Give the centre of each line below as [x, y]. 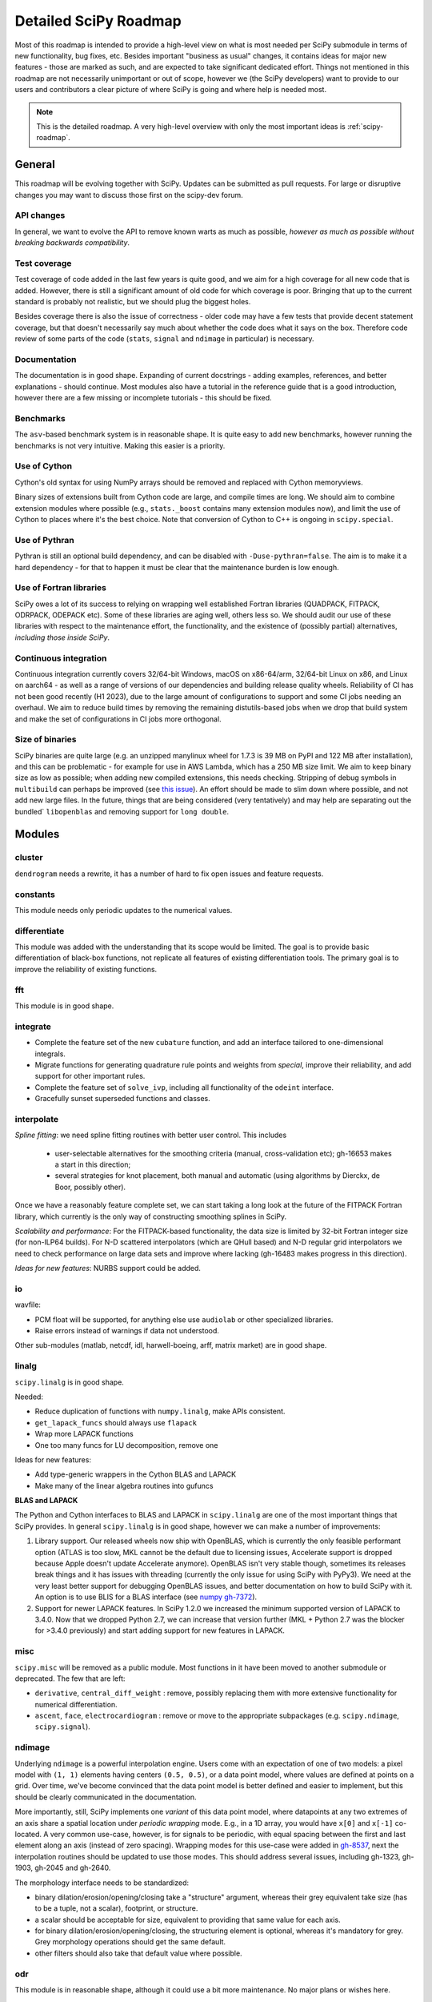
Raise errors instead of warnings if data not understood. [127, 1331]
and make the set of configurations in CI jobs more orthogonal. [118, 719]
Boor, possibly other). [90, 1187]
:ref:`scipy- [365, 126]
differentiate [40, 931]
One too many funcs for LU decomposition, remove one [126, 1445]
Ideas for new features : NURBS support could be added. [108, 1268]
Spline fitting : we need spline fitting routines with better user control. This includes [151, 1135]
